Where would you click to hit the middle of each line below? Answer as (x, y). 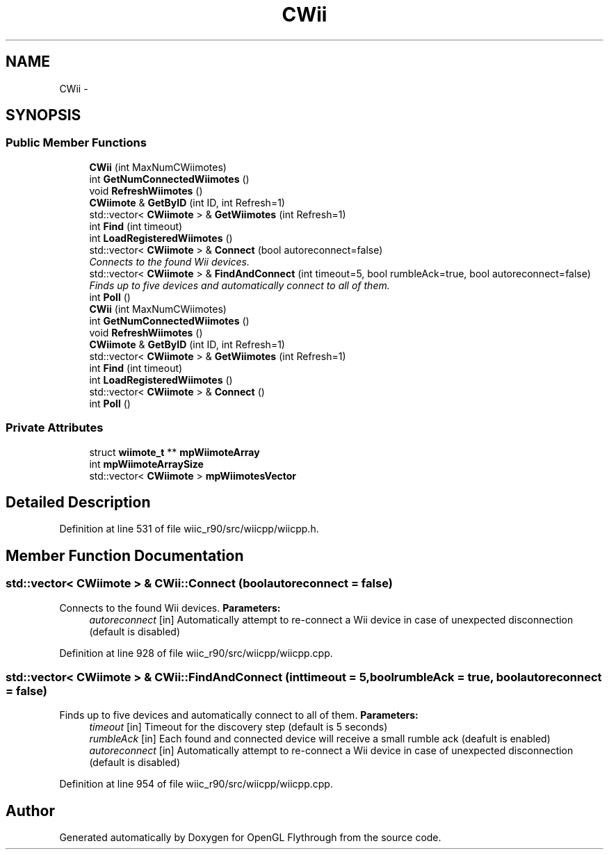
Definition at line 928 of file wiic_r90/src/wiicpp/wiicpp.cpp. (196, 653)
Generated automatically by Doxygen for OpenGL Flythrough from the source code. (250, 838)
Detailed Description (78, 502)
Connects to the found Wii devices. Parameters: (170, 608)
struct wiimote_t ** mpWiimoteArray (174, 452)
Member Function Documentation (125, 555)
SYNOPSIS (43, 115)
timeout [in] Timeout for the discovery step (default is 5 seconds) (238, 727)
